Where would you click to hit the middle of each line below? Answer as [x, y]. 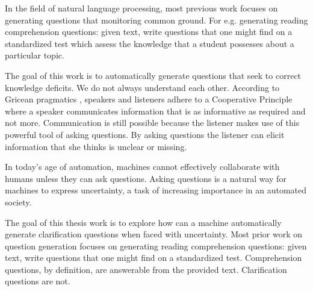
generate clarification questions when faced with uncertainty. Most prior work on [153, 234]
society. [18, 202]
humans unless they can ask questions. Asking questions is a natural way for [146, 178]
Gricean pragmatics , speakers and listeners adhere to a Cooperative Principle [149, 99]
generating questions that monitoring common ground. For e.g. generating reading [156, 20]
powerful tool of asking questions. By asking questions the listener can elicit [145, 134]
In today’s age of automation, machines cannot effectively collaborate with [142, 167]
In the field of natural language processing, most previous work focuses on [141, 8]
